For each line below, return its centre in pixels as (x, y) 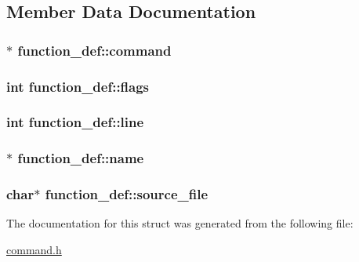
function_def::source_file (127, 194)
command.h (34, 249)
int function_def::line (75, 122)
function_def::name (81, 158)
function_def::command (94, 50)
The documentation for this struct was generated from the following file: (180, 223)
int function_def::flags (78, 86)
